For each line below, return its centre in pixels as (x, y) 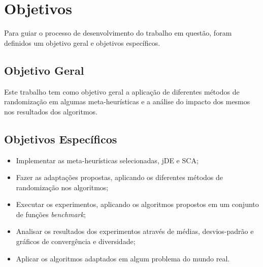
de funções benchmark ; (51, 214)
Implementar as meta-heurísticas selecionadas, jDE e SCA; (107, 160)
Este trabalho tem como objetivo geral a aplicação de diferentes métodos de (122, 91)
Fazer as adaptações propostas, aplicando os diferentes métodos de (120, 177)
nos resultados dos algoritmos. (51, 111)
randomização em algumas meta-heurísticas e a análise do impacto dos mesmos (127, 101)
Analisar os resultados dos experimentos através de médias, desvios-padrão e (135, 231)
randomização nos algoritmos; (62, 187)
